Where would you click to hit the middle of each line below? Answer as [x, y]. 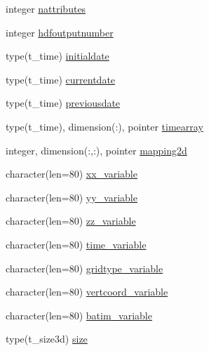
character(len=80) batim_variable [79, 315]
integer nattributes [46, 8]
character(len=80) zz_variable [71, 221]
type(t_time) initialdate [58, 56]
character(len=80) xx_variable [72, 174]
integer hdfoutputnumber [60, 32]
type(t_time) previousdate [63, 103]
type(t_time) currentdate [61, 79]
